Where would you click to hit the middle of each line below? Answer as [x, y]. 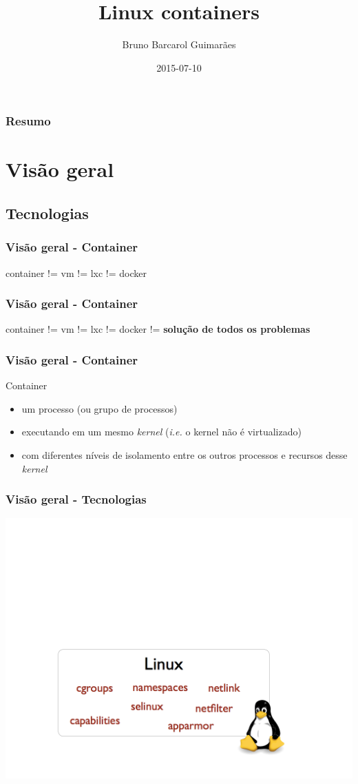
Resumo [28, 121]
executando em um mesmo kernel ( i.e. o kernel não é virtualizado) [161, 432]
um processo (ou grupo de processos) [99, 408]
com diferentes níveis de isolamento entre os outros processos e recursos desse [185, 455]
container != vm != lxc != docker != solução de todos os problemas [158, 329]
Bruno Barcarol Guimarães [179, 44]
